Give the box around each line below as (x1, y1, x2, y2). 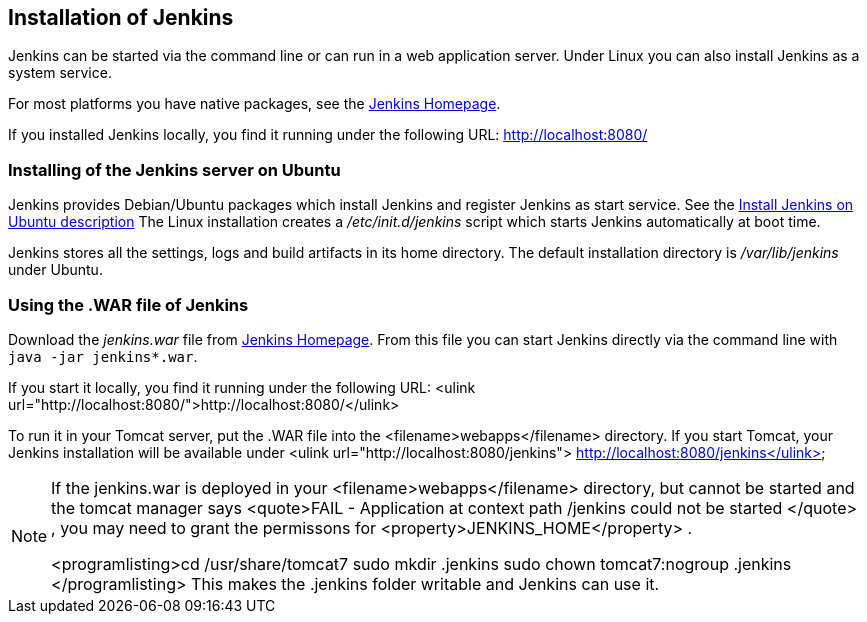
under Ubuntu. (8, 261, 103, 279)
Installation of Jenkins (8, 5, 234, 30)
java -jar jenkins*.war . (8, 347, 198, 365)
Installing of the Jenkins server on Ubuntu (8, 159, 341, 180)
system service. (8, 64, 112, 82)
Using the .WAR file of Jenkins (8, 294, 249, 315)
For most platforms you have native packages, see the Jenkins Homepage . (8, 95, 501, 113)
